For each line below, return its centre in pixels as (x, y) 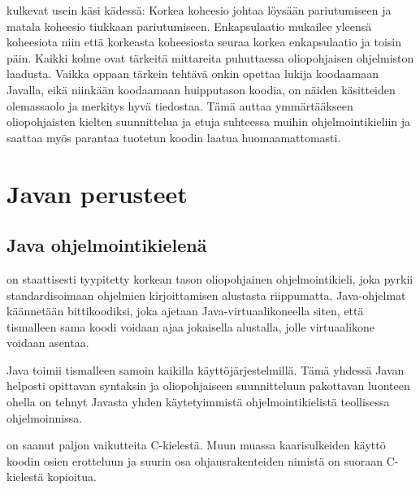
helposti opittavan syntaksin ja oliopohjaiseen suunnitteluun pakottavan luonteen (208, 386)
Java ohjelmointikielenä (107, 245)
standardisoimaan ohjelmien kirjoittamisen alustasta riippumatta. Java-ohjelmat (206, 295)
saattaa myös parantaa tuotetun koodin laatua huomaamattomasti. (174, 137)
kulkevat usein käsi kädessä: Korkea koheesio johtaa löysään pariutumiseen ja (199, 10)
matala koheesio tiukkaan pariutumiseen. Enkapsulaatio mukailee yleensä (189, 26)
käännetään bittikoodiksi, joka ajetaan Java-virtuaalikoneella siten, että (185, 311)
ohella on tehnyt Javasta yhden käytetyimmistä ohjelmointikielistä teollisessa (198, 402)
